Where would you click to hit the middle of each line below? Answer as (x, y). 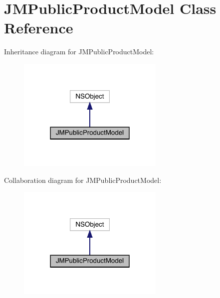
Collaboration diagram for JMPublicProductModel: (83, 180)
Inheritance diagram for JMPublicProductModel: (79, 52)
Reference (39, 28)
